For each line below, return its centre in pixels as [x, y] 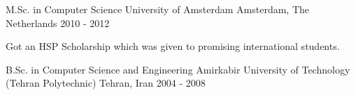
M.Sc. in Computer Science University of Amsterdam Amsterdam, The [158, 9]
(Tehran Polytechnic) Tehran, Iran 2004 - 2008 [106, 83]
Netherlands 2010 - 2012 [58, 23]
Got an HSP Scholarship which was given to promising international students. [173, 46]
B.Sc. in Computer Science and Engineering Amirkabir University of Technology [178, 69]
